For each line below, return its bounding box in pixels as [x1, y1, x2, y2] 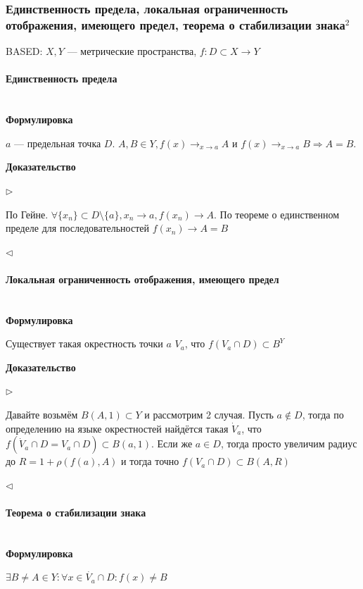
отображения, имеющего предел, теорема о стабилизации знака [6, 15, 345, 33]
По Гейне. [6, 206, 49, 221]
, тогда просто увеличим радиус [220, 436, 357, 451]
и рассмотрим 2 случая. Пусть [144, 407, 274, 422]
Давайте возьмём [6, 407, 78, 422]
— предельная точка [14, 135, 101, 150]
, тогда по [302, 407, 344, 422]
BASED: [6, 44, 43, 58]
